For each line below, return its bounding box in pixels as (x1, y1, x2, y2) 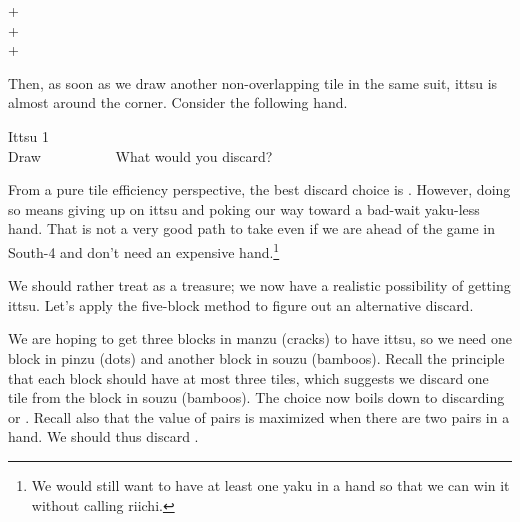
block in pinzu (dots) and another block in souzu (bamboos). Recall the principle (8, 347, 505, 368)
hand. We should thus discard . (8, 426, 199, 447)
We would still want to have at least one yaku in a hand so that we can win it (31, 474, 510, 495)
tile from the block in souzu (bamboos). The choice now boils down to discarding (8, 387, 505, 408)
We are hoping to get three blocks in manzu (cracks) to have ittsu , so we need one (8, 328, 513, 349)
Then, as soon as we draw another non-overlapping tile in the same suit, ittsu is (8, 72, 498, 93)
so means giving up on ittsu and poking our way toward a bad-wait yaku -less (8, 198, 480, 219)
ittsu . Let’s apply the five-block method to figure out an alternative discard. (8, 294, 474, 315)
